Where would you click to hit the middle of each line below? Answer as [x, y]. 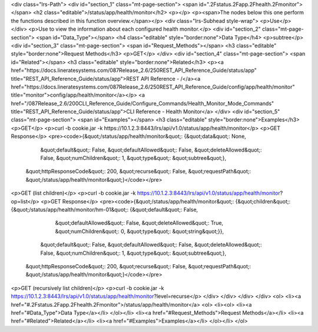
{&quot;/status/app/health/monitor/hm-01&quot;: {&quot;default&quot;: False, [105, 209]
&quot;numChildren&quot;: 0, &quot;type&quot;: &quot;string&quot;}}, [139, 231]
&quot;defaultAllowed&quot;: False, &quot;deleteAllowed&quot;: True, [139, 223]
